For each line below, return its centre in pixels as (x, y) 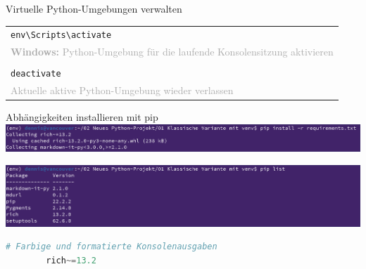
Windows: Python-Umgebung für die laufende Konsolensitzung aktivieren (172, 52)
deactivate (36, 74)
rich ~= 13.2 (71, 260)
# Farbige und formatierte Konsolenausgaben (112, 247)
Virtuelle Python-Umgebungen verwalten (94, 8)
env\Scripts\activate (61, 35)
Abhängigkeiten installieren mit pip (82, 117)
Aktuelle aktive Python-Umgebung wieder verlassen (122, 90)
